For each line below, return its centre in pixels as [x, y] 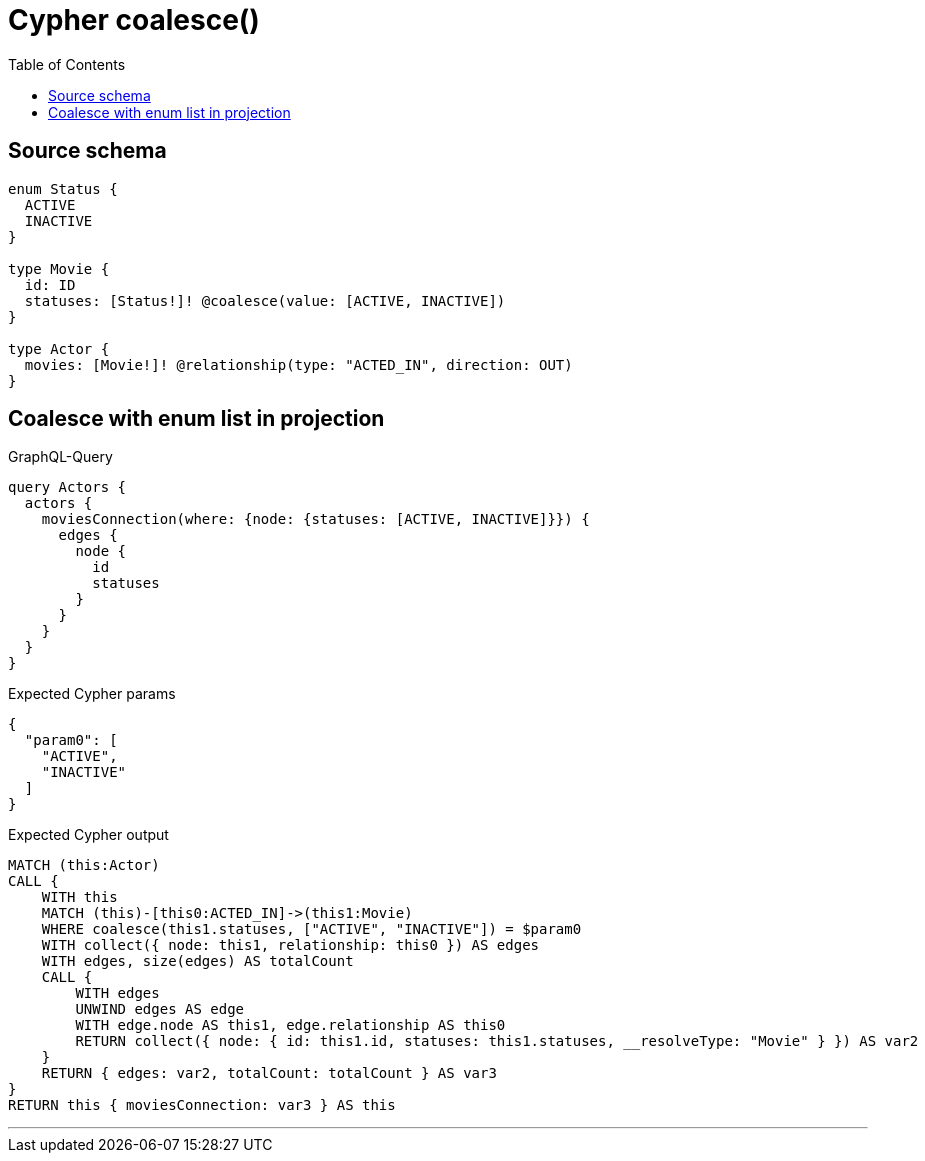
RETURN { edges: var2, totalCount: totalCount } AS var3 [269, 1073]
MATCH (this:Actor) [84, 865]
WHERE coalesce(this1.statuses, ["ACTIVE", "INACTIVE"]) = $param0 [311, 929]
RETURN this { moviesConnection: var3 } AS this [202, 1105]
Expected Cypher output [88, 835]
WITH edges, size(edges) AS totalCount [197, 961]
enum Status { [63, 188]
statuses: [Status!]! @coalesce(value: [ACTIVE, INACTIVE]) [265, 300]
